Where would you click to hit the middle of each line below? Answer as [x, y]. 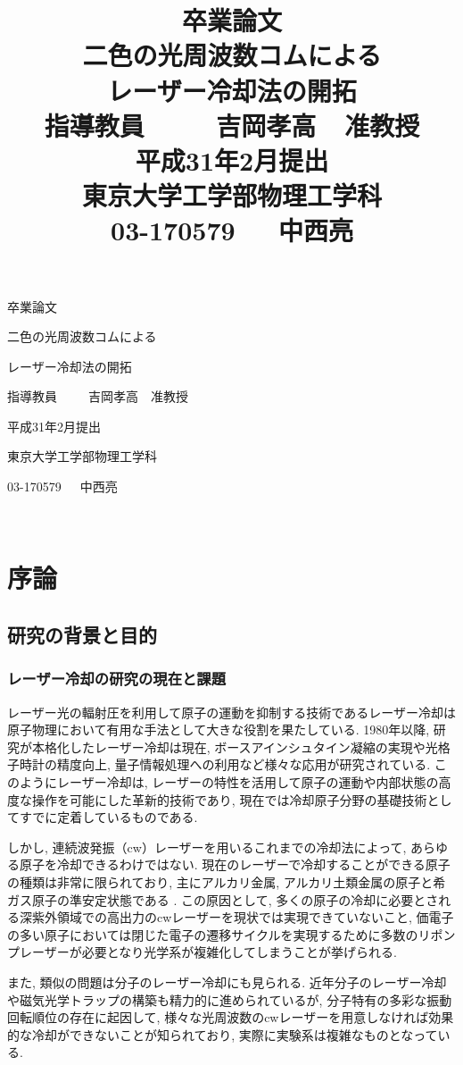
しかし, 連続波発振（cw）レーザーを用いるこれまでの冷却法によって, [207, 847]
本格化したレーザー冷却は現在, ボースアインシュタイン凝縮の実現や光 [235, 746]
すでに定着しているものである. [108, 817]
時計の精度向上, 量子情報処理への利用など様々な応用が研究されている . [225, 764]
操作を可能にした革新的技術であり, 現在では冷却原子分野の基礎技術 [229, 799]
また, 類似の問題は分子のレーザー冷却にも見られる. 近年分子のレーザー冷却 [227, 981]
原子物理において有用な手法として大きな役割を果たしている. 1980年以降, [219, 730]
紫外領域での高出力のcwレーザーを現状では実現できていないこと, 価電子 [243, 917]
